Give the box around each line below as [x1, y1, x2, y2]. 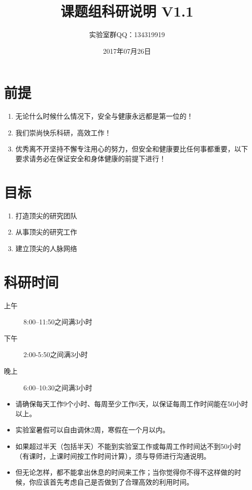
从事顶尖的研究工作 [15, 227, 77, 237]
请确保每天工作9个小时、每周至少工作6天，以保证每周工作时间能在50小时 [15, 399, 248, 409]
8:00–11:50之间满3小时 [23, 317, 92, 327]
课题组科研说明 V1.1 [60, 1, 194, 21]
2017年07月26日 [103, 45, 151, 56]
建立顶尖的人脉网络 [15, 243, 77, 253]
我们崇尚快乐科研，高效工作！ [15, 127, 111, 137]
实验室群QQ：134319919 [89, 29, 165, 40]
